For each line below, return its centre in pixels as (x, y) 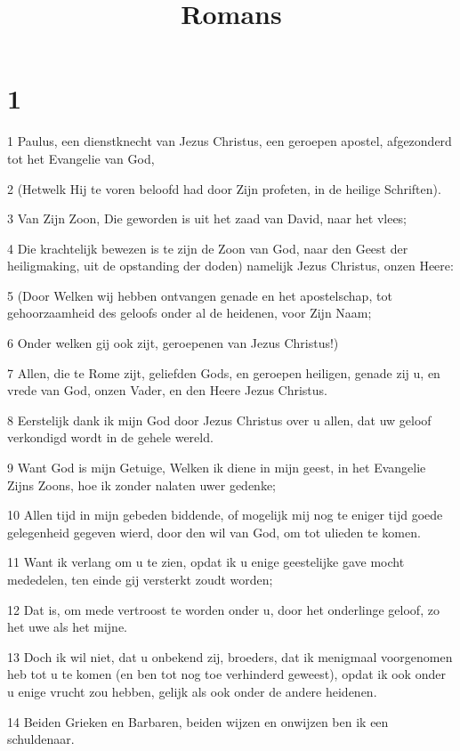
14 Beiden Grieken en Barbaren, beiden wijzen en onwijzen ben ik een (198, 721)
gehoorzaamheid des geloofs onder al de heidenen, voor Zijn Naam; (190, 313)
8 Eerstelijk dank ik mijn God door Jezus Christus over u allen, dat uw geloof (219, 420)
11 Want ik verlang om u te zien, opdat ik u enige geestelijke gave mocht (206, 562)
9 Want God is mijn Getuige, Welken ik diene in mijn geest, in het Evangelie (217, 468)
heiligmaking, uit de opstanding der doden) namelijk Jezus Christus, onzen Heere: (230, 266)
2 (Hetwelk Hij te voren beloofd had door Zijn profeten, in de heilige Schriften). (224, 188)
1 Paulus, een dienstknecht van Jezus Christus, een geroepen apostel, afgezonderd (230, 141)
